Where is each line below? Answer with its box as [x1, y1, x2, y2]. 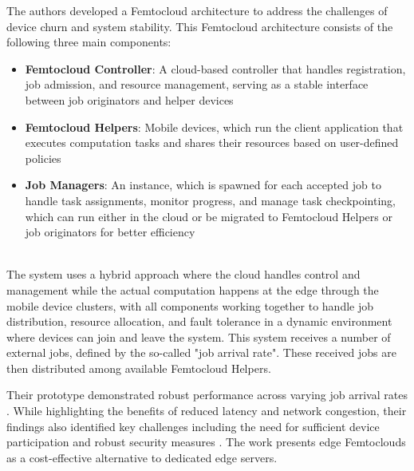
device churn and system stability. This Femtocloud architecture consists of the [6, 18, 393, 34]
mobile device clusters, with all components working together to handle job [6, 297, 374, 314]
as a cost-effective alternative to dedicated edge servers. [6, 449, 278, 465]
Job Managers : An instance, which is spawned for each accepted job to [25, 176, 381, 193]
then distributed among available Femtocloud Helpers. [6, 359, 271, 376]
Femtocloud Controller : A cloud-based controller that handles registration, [25, 60, 406, 77]
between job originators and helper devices [25, 91, 234, 108]
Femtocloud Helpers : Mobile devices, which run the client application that [25, 118, 404, 135]
